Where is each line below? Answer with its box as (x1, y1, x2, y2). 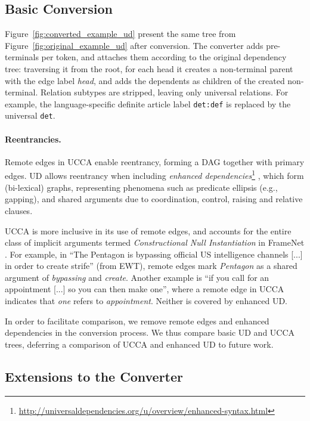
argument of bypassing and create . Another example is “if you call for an (5, 271, 269, 283)
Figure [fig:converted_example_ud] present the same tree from (5, 27, 236, 40)
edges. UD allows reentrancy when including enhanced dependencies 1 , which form (5, 168, 304, 182)
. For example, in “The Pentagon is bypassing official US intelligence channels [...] (5, 247, 303, 260)
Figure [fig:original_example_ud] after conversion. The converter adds (5, 39, 263, 51)
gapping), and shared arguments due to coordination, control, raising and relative (5, 193, 303, 205)
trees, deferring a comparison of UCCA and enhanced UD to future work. (5, 338, 274, 350)
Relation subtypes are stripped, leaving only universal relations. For (40, 86, 289, 98)
